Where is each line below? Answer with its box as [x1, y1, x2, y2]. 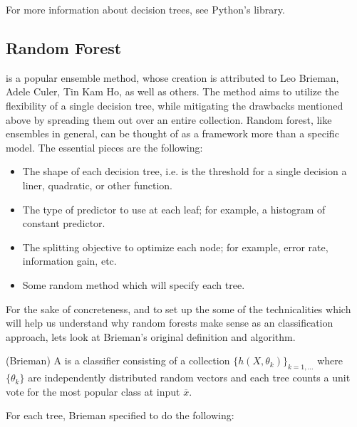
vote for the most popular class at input [6, 384, 180, 399]
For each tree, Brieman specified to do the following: [6, 408, 234, 423]
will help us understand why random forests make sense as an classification [6, 315, 333, 330]
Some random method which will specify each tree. [22, 277, 245, 292]
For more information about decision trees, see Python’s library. [6, 2, 285, 16]
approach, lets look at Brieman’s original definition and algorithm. [6, 329, 296, 344]
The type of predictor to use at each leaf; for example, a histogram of [22, 201, 326, 216]
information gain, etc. [22, 253, 117, 268]
